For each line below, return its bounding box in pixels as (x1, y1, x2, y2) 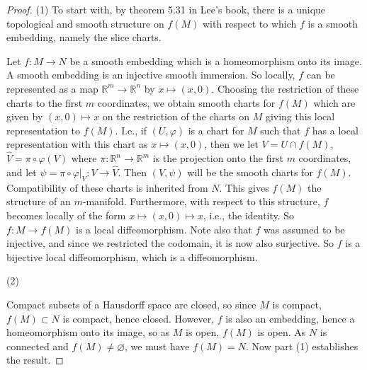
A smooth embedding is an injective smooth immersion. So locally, (6, 67, 295, 82)
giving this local (265, 109, 335, 124)
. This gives (219, 180, 269, 195)
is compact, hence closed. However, (62, 311, 215, 325)
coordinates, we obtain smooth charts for (97, 95, 276, 110)
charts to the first (6, 95, 83, 110)
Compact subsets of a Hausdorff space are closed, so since (6, 296, 256, 311)
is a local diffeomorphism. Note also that (76, 221, 252, 236)
